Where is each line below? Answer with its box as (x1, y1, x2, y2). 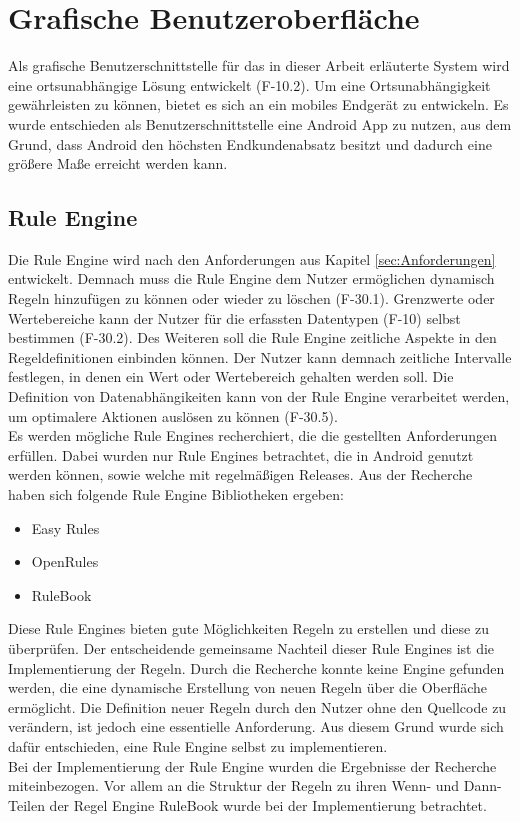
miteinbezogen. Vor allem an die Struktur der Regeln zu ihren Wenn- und (8, 775, 460, 796)
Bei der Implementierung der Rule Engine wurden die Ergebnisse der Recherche (8, 755, 497, 776)
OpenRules (31, 551, 99, 572)
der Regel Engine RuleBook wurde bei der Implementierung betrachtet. (49, 794, 487, 815)
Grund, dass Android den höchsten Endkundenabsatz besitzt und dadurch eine (8, 133, 492, 154)
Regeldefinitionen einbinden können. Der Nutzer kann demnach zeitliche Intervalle (8, 346, 512, 367)
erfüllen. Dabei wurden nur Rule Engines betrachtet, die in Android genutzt (8, 444, 474, 465)
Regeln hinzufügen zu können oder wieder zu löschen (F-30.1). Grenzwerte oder (8, 288, 495, 309)
